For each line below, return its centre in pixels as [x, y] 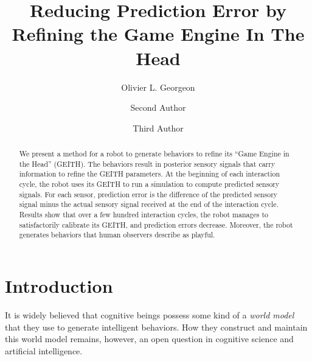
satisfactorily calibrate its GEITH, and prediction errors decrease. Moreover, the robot [156, 224]
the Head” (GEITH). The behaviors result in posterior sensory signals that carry [147, 163]
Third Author [158, 128]
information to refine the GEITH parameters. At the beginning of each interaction [150, 174]
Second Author [158, 107]
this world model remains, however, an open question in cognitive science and [149, 339]
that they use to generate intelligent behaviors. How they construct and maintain [156, 327]
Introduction [59, 285]
